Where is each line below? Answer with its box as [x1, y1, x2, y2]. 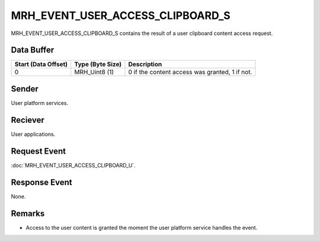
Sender [11, 84, 39, 94]
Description [128, 60, 162, 68]
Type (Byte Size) [74, 60, 122, 68]
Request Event [11, 146, 66, 156]
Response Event [11, 177, 72, 187]
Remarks [11, 208, 45, 218]
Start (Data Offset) [14, 60, 68, 68]
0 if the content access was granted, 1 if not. [128, 68, 252, 77]
